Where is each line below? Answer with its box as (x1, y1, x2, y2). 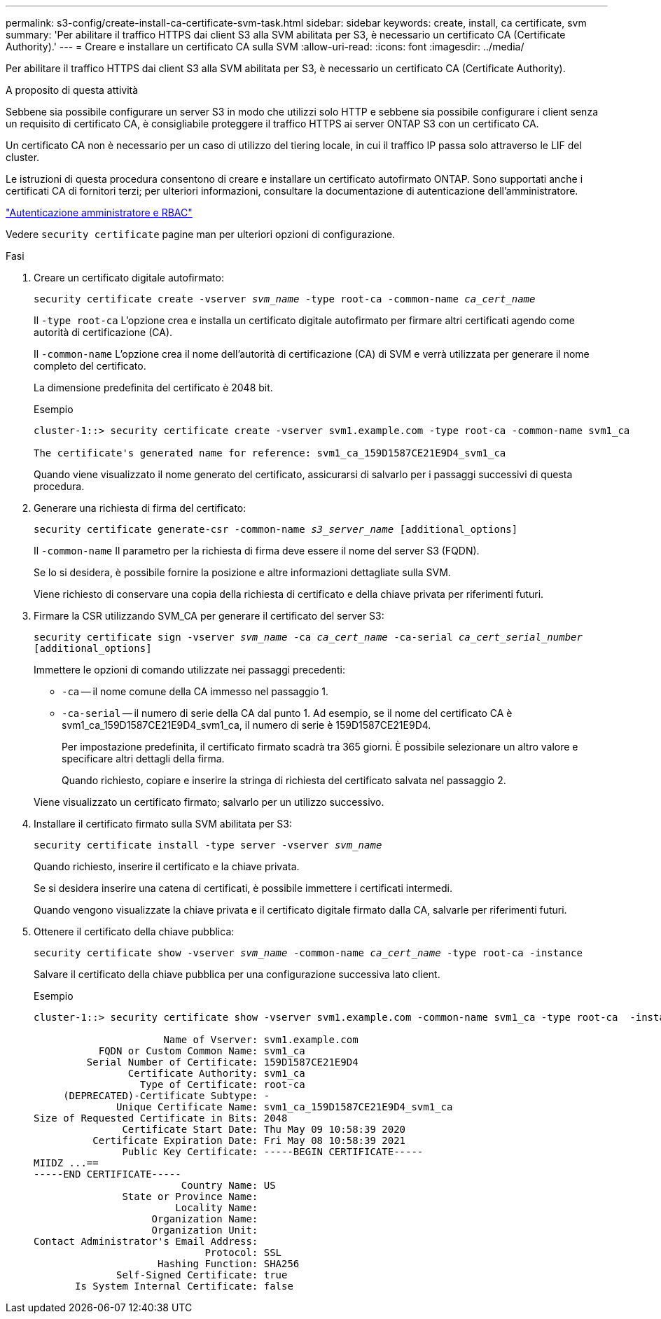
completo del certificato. (34, 360, 146, 372)
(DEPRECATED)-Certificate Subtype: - (63, 1090, 270, 1101)
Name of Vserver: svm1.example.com (163, 1034, 359, 1045)
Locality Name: (175, 1202, 258, 1213)
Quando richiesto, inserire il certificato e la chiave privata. (34, 860, 300, 872)
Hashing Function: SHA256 (158, 1258, 300, 1269)
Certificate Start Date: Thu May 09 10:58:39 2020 (122, 1124, 406, 1135)
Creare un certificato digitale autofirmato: (34, 272, 224, 284)
